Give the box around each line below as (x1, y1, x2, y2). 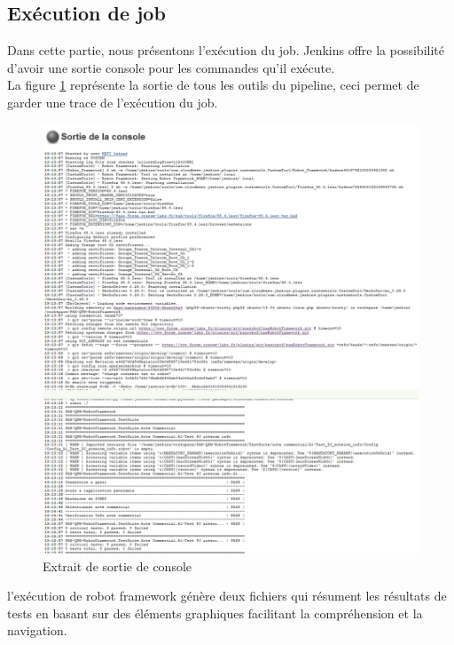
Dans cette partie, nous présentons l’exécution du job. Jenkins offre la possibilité (7, 41, 444, 60)
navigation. (7, 621, 67, 640)
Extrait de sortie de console (43, 556, 192, 575)
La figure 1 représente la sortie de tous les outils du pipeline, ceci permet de (7, 76, 419, 94)
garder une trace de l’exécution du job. (7, 92, 218, 111)
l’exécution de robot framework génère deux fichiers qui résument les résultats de (7, 586, 447, 605)
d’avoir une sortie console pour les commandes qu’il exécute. (7, 58, 335, 76)
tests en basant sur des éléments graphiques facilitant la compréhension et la (7, 603, 423, 622)
